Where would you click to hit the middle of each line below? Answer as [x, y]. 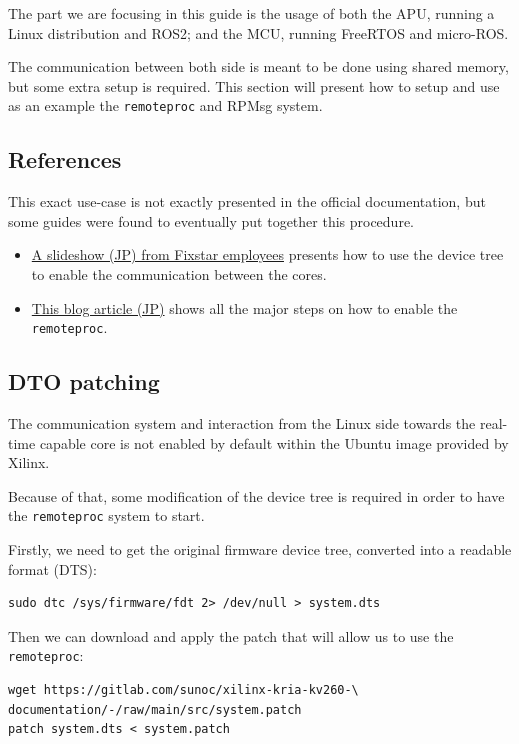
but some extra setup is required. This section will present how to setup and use [254, 85]
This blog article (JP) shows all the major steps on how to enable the [244, 307]
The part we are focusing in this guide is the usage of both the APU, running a [251, 13]
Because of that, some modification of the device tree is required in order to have [256, 495]
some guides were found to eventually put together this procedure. [211, 220]
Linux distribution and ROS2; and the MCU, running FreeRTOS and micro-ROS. [258, 32]
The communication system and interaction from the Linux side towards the [242, 423]
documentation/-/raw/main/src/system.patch [155, 709]
